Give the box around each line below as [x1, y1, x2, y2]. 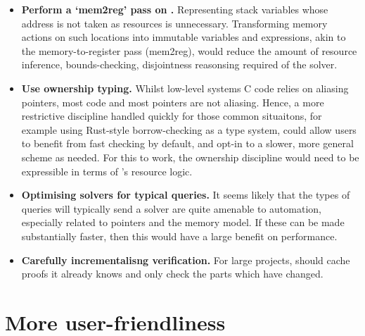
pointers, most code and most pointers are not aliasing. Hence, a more [21, 94, 324, 109]
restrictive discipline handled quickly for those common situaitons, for [21, 108, 322, 123]
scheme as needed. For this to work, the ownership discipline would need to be [21, 149, 359, 164]
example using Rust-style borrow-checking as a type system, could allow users [21, 122, 357, 137]
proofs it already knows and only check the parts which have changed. [21, 266, 324, 281]
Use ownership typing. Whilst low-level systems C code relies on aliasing [21, 80, 349, 95]
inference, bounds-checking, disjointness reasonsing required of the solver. [21, 57, 338, 72]
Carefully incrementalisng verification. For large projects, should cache [21, 252, 350, 267]
